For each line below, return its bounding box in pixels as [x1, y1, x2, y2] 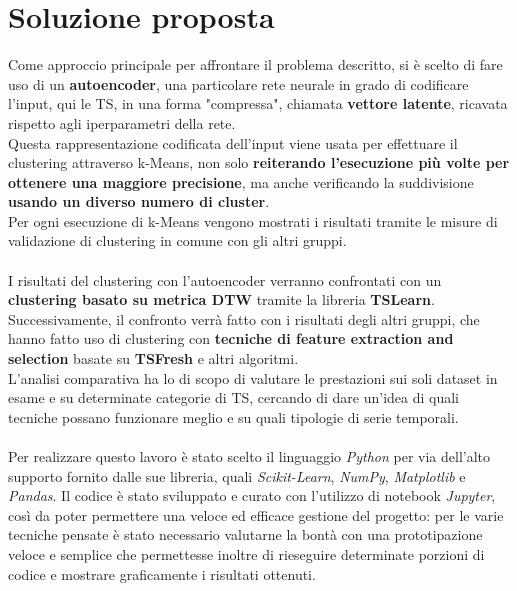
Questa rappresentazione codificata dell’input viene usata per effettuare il [8, 132, 458, 153]
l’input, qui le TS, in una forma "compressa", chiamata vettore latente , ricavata [8, 93, 508, 114]
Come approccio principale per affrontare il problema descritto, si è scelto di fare [8, 54, 503, 75]
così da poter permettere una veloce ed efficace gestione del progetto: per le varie [8, 504, 504, 525]
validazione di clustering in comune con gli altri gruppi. [8, 230, 347, 251]
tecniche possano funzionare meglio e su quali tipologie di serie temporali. [8, 406, 459, 427]
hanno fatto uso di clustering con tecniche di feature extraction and [8, 328, 454, 349]
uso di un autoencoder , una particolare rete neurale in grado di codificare [8, 73, 469, 94]
